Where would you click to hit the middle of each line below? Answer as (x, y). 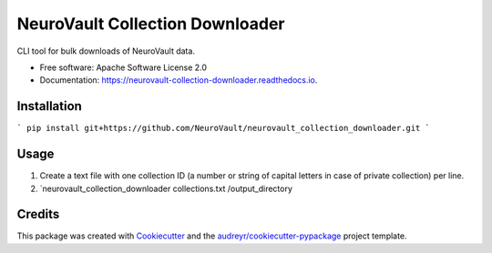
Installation (49, 106)
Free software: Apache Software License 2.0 (123, 67)
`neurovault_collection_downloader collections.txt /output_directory (166, 188)
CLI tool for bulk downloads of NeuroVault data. (106, 51)
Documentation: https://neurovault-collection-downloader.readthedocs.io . (179, 80)
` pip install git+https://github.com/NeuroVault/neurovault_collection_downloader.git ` (223, 128)
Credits (38, 214)
